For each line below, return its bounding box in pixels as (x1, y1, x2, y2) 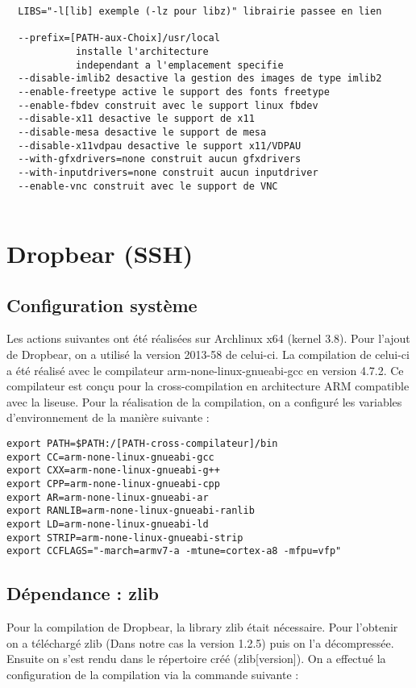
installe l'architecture (75, 45, 209, 57)
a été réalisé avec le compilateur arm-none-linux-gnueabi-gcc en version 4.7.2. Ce (6, 361, 404, 378)
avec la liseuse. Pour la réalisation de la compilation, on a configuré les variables (6, 393, 402, 410)
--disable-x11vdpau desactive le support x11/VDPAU (18, 140, 302, 152)
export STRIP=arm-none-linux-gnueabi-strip (6, 532, 243, 544)
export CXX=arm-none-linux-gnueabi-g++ (6, 465, 220, 477)
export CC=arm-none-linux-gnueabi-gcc (6, 451, 214, 463)
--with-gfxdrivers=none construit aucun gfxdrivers (18, 153, 302, 165)
